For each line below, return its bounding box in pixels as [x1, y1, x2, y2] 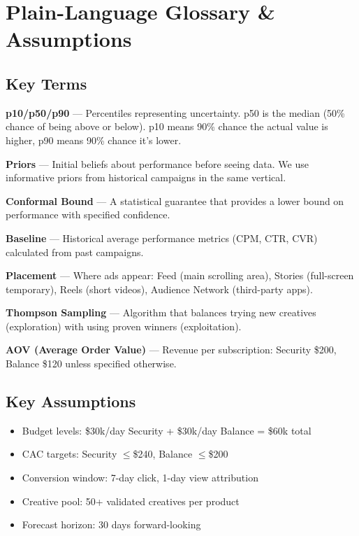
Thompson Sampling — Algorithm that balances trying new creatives [6, 305, 316, 320]
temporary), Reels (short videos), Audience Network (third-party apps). [6, 281, 313, 296]
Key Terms [6, 72, 87, 94]
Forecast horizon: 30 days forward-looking [22, 517, 201, 532]
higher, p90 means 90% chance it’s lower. [6, 132, 182, 147]
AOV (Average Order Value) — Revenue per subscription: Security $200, [6, 342, 337, 357]
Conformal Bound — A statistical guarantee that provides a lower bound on [6, 193, 344, 208]
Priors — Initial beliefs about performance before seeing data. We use [6, 156, 309, 171]
